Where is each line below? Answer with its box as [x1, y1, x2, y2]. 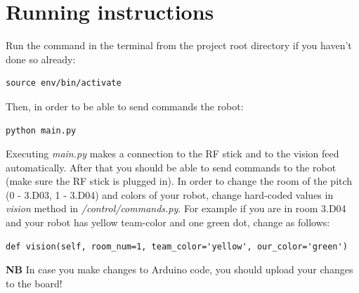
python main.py [6, 125, 77, 136]
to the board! [6, 275, 63, 290]
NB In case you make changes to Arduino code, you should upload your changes [6, 262, 353, 277]
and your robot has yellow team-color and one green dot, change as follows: [6, 215, 330, 230]
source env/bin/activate [6, 78, 122, 89]
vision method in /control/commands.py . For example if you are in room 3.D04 [6, 201, 346, 216]
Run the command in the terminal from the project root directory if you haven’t [6, 38, 352, 53]
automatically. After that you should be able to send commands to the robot [6, 159, 337, 174]
